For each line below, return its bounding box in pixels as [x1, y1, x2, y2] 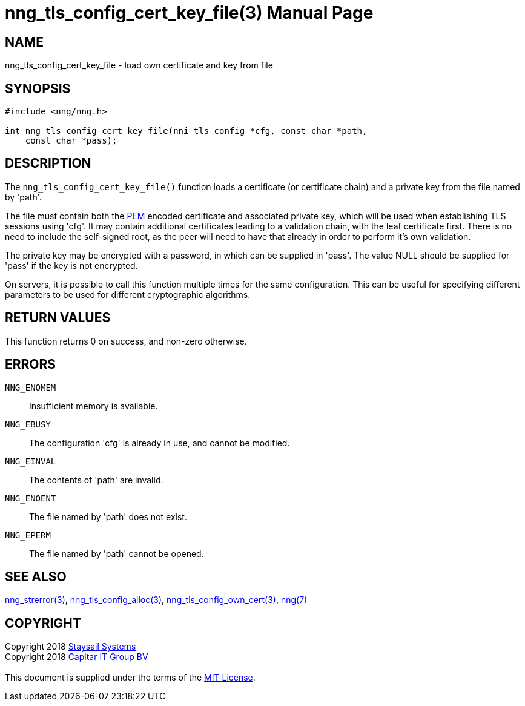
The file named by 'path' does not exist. [29, 511, 187, 522]
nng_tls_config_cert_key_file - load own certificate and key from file [5, 60, 273, 71]
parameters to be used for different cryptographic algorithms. [5, 289, 251, 300]
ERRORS [5, 357, 56, 372]
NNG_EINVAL [5, 456, 56, 466]
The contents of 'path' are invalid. [29, 474, 163, 485]
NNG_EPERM [5, 530, 51, 540]
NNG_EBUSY [5, 419, 51, 429]
